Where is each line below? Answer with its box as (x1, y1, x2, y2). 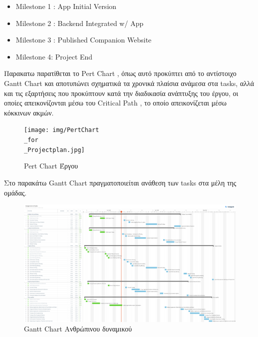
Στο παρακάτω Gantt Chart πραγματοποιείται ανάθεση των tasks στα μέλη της (4, 177, 237, 187)
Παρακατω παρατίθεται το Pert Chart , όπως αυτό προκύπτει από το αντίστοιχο (4, 68, 237, 78)
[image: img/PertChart (24, 126, 99, 134)
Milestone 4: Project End (15, 51, 93, 61)
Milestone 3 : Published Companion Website (15, 34, 152, 45)
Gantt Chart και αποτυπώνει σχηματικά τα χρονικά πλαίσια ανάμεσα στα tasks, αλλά (4, 77, 255, 88)
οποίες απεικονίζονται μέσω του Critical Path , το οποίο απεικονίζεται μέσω (4, 97, 227, 108)
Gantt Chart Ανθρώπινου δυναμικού (24, 323, 132, 334)
